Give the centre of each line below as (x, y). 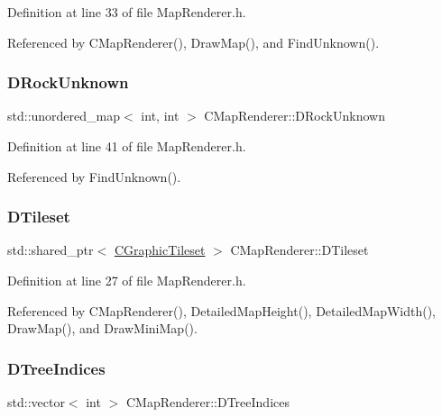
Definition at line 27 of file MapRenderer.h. (127, 280)
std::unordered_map (64, 116)
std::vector (36, 402)
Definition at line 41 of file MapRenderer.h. (127, 146)
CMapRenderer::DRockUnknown (295, 116)
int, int (160, 116)
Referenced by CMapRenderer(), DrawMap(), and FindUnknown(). (193, 42)
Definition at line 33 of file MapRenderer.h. (127, 12)
